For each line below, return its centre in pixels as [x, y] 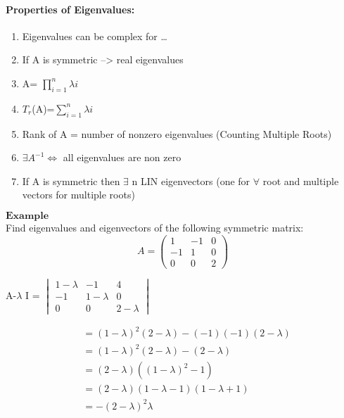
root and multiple [301, 180]
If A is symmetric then [71, 180]
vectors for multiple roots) [78, 195]
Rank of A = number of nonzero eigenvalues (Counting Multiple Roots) [177, 133]
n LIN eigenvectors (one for [191, 180]
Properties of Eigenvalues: [70, 9]
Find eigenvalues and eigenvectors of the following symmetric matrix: [155, 227]
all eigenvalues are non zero [122, 157]
